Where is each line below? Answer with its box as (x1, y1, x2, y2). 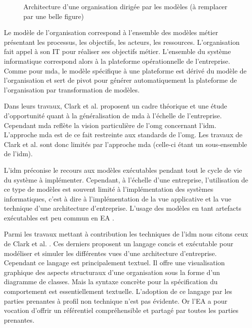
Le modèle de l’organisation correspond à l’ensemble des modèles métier (4, 27, 218, 37)
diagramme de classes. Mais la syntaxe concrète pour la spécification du (4, 276, 218, 287)
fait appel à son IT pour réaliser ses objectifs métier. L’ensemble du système (4, 46, 231, 56)
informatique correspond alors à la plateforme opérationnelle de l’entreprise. (4, 55, 230, 66)
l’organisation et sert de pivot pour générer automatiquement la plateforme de (4, 75, 237, 85)
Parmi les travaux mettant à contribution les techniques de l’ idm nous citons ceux (4, 229, 248, 239)
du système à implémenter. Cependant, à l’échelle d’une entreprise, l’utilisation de (4, 174, 249, 184)
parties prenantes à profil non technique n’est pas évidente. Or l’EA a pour (4, 295, 228, 306)
